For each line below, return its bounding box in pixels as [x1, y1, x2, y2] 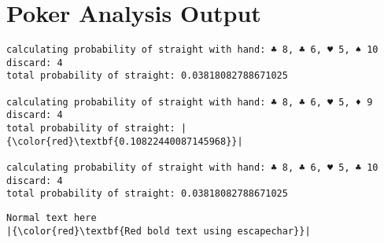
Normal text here [6, 212, 97, 223]
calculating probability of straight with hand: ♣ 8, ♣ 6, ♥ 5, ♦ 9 [6, 96, 373, 108]
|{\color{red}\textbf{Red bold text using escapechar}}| [6, 225, 311, 237]
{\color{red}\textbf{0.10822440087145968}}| [6, 135, 243, 147]
